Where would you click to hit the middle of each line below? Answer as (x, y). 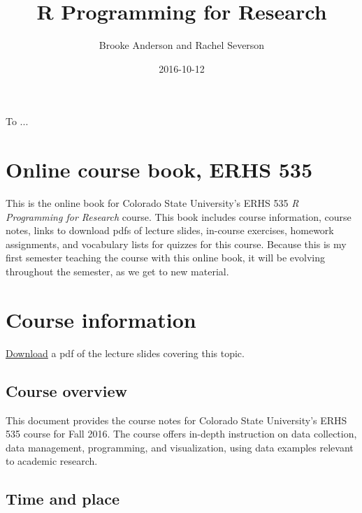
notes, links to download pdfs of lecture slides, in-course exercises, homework (170, 230)
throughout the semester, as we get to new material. (117, 271)
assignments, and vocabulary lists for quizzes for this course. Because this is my (176, 244)
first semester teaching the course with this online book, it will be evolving (166, 258)
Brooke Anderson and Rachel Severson (182, 45)
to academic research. (52, 461)
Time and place (63, 499)
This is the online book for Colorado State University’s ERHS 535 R (152, 203)
